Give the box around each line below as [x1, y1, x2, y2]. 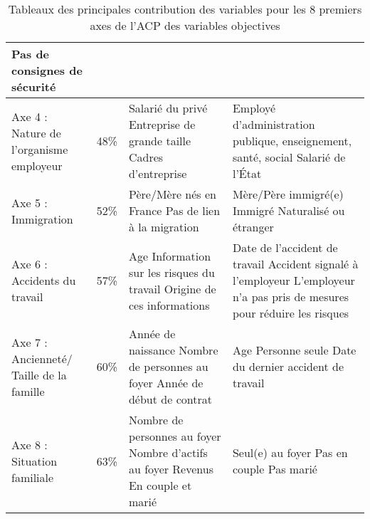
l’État [232, 165, 262, 182]
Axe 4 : [11, 108, 48, 125]
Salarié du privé [128, 100, 208, 116]
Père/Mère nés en [128, 186, 216, 202]
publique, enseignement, [232, 132, 352, 149]
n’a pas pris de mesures [232, 288, 349, 305]
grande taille [128, 132, 191, 149]
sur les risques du [128, 263, 215, 281]
